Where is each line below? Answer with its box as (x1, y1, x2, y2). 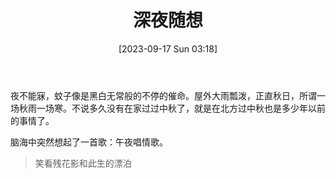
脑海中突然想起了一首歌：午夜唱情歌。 (10, 136, 168, 148)
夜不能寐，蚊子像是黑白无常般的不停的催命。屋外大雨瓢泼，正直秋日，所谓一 (10, 89, 326, 101)
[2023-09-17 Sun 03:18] (118, 42, 218, 55)
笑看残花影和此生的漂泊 (34, 157, 132, 169)
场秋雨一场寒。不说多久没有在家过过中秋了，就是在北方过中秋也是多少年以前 (10, 102, 326, 114)
